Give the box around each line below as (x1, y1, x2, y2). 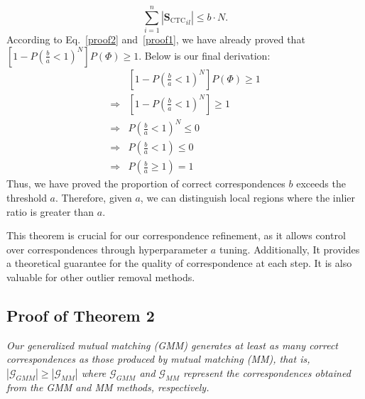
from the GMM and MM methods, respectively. (6, 379, 209, 394)
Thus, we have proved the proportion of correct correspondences (6, 176, 285, 191)
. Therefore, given (55, 190, 132, 204)
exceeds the (296, 176, 346, 191)
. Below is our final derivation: (138, 48, 271, 62)
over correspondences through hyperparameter (6, 241, 208, 256)
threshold (6, 190, 47, 204)
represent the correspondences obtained (183, 365, 351, 380)
